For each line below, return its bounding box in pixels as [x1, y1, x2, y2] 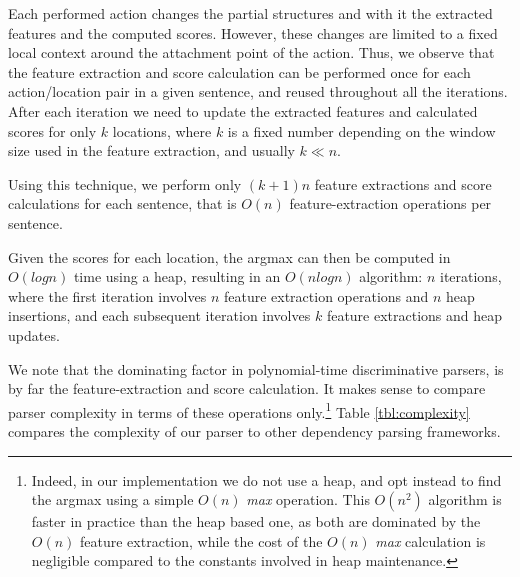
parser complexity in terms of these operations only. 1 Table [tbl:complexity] [8, 398, 470, 422]
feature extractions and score [314, 173, 492, 194]
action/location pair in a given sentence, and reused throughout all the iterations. [8, 81, 508, 102]
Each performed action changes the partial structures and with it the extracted [8, 3, 493, 23]
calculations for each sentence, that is [8, 193, 237, 214]
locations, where [112, 120, 212, 141]
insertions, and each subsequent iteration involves [8, 305, 311, 326]
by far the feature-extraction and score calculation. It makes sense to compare [8, 378, 486, 399]
